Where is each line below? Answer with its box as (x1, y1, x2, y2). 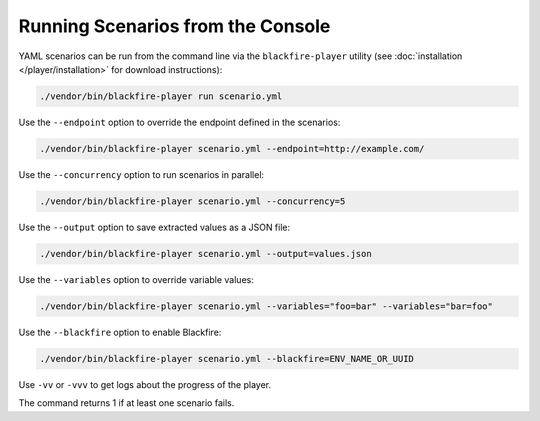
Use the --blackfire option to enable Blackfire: (18, 326, 222, 338)
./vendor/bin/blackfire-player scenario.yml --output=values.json (39, 248, 372, 259)
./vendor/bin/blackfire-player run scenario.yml (39, 90, 283, 102)
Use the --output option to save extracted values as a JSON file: (18, 221, 291, 233)
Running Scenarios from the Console (18, 15, 331, 37)
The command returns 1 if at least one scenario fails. (18, 397, 235, 409)
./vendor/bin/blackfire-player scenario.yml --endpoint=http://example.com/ (39, 143, 425, 154)
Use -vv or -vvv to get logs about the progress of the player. (18, 378, 272, 390)
